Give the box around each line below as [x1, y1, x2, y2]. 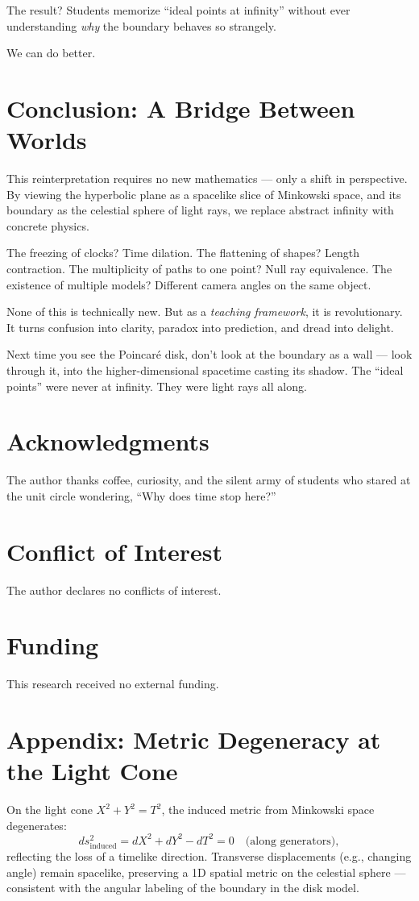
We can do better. [6, 44, 96, 61]
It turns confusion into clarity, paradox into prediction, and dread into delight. [6, 318, 394, 335]
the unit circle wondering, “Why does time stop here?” [6, 487, 276, 504]
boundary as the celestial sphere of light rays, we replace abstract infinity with [6, 201, 394, 218]
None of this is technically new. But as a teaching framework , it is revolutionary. [6, 303, 403, 320]
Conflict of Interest [6, 534, 223, 567]
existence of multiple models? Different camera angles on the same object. [6, 276, 371, 293]
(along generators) [245, 835, 336, 847]
